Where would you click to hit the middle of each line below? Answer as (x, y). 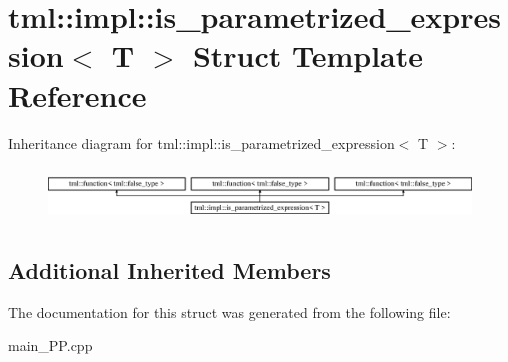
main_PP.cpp (50, 345)
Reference (77, 94)
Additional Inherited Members (169, 269)
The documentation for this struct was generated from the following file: (229, 311)
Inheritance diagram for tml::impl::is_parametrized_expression (201, 142)
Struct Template (308, 55)
